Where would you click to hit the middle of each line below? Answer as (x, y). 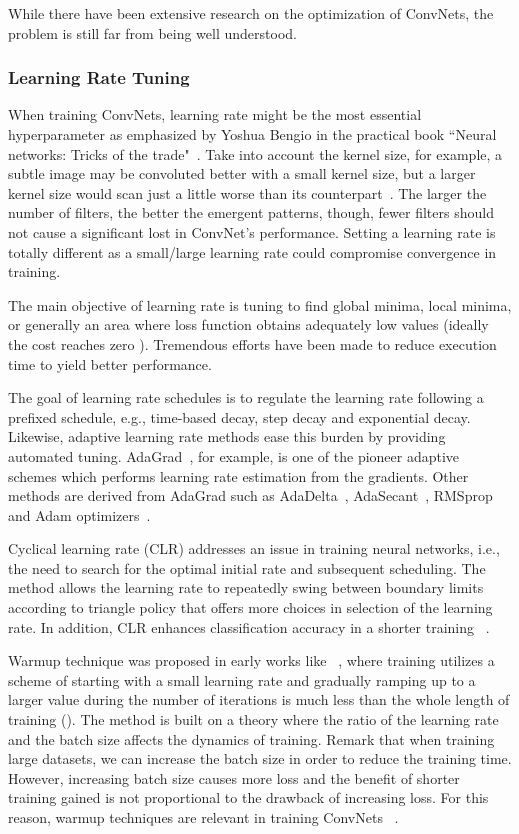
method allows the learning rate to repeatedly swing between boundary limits (246, 587)
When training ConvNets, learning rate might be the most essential (215, 114)
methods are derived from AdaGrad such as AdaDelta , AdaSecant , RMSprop (250, 495)
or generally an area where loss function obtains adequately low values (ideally (248, 324)
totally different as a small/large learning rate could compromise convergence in (252, 251)
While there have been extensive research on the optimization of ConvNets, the (251, 13)
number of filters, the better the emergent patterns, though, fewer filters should (251, 212)
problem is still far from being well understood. (152, 32)
